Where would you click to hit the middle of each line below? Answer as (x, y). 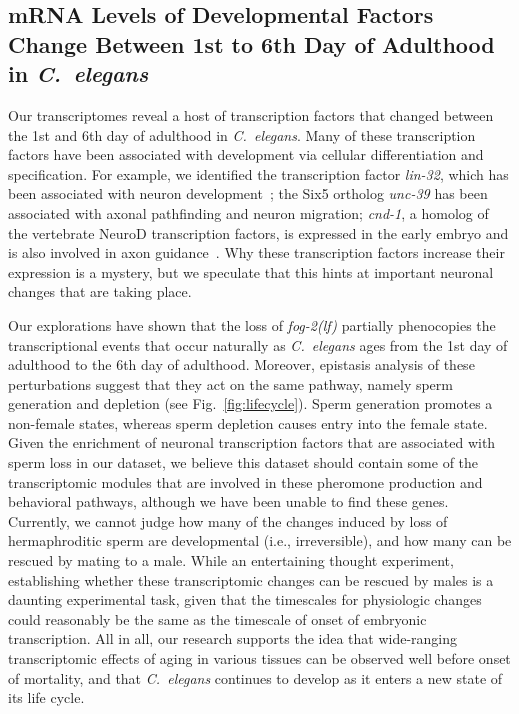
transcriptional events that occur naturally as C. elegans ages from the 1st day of (258, 344)
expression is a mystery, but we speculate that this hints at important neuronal (251, 271)
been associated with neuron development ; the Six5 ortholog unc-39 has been (248, 193)
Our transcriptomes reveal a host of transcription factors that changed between (251, 114)
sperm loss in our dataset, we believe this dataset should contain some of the (243, 462)
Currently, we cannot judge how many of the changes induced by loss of (228, 520)
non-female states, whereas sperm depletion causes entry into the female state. (248, 422)
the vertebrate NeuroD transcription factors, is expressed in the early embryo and (258, 232)
